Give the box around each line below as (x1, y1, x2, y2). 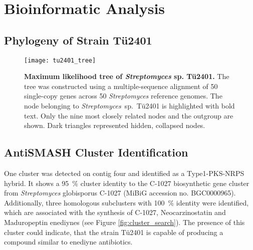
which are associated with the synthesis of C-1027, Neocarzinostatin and (4, 207, 226, 217)
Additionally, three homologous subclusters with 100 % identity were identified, (4, 197, 249, 207)
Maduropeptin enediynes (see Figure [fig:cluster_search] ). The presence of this (4, 216, 245, 227)
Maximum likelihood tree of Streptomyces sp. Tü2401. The (24, 71, 229, 81)
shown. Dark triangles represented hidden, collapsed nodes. (24, 120, 205, 130)
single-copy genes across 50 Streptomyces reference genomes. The (24, 90, 222, 101)
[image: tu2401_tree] (24, 56, 96, 64)
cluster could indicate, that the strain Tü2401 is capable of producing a (4, 226, 223, 237)
